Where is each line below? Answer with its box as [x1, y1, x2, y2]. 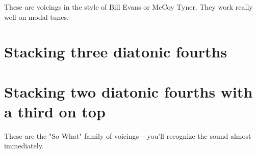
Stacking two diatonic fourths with [4, 81, 253, 102]
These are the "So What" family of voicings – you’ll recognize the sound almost [4, 130, 251, 141]
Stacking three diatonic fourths [4, 41, 227, 62]
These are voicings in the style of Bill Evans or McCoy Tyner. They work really [4, 2, 253, 12]
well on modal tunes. [4, 11, 69, 22]
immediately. [4, 140, 44, 151]
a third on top [4, 101, 106, 121]
